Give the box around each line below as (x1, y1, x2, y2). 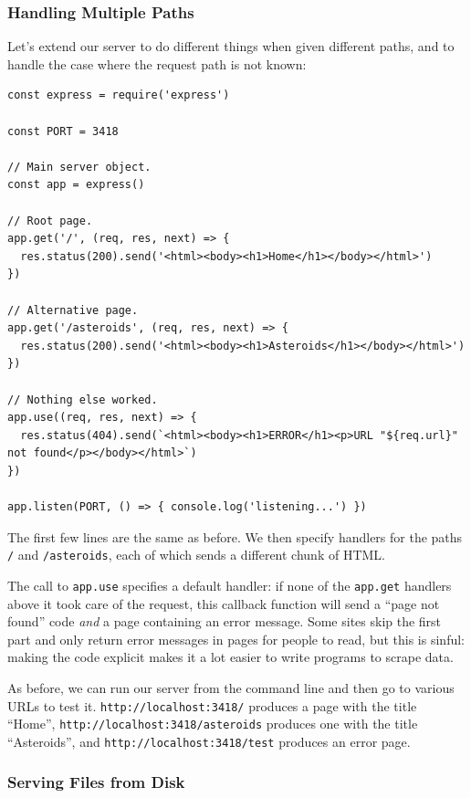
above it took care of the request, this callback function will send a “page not (7, 593, 440, 613)
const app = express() (7, 178, 145, 192)
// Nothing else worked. (7, 393, 158, 406)
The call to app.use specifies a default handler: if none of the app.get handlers (7, 575, 452, 594)
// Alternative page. (7, 303, 139, 317)
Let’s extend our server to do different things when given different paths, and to (7, 37, 455, 56)
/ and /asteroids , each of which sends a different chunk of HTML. (7, 545, 385, 564)
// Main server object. (7, 160, 152, 173)
